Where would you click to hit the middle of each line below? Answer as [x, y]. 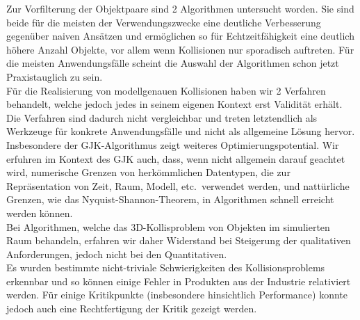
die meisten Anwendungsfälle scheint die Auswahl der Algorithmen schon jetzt [173, 63]
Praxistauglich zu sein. [55, 76]
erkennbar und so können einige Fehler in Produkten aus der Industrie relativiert [179, 281]
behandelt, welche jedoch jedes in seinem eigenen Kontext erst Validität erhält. [174, 104]
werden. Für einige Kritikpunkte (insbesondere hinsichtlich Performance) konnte [177, 295]
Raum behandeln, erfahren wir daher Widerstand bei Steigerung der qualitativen [179, 240]
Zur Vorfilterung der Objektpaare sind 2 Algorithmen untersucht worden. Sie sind [180, 8]
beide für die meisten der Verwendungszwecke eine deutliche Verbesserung [164, 22]
